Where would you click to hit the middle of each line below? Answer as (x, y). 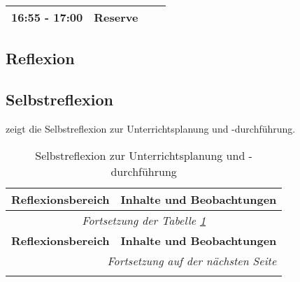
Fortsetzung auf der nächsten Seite (192, 260)
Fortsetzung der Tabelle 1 (144, 220)
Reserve (116, 17)
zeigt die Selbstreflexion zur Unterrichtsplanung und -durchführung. (151, 128)
